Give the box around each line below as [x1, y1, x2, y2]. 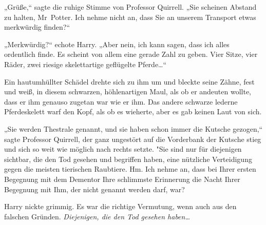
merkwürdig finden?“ [4, 22, 70, 32]
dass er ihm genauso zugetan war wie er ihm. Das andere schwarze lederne [4, 96, 238, 107]
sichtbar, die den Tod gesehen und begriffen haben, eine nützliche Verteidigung [4, 153, 252, 164]
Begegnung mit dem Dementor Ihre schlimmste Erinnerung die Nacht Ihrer [4, 173, 240, 184]
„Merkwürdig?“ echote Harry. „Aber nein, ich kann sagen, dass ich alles [4, 38, 230, 49]
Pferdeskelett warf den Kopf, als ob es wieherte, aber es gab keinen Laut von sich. [4, 106, 262, 117]
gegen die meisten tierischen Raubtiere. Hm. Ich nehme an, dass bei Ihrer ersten [4, 163, 256, 174]
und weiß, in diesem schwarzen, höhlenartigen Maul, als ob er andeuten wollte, [4, 86, 252, 97]
